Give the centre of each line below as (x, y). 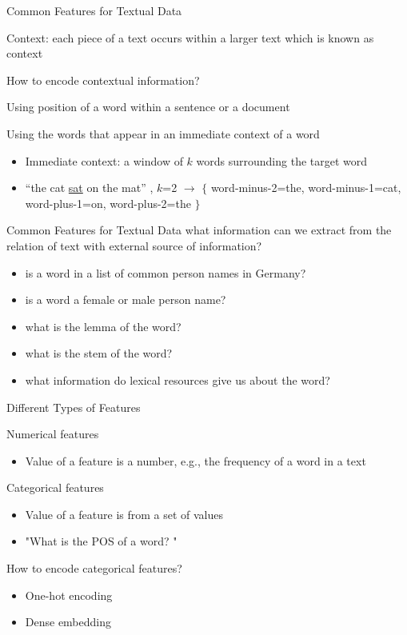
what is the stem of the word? (99, 353)
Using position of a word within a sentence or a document (148, 107)
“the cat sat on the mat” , (89, 188)
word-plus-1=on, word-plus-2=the (108, 203)
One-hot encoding (69, 595)
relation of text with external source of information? (134, 245)
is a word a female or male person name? (126, 300)
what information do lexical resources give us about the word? (178, 379)
